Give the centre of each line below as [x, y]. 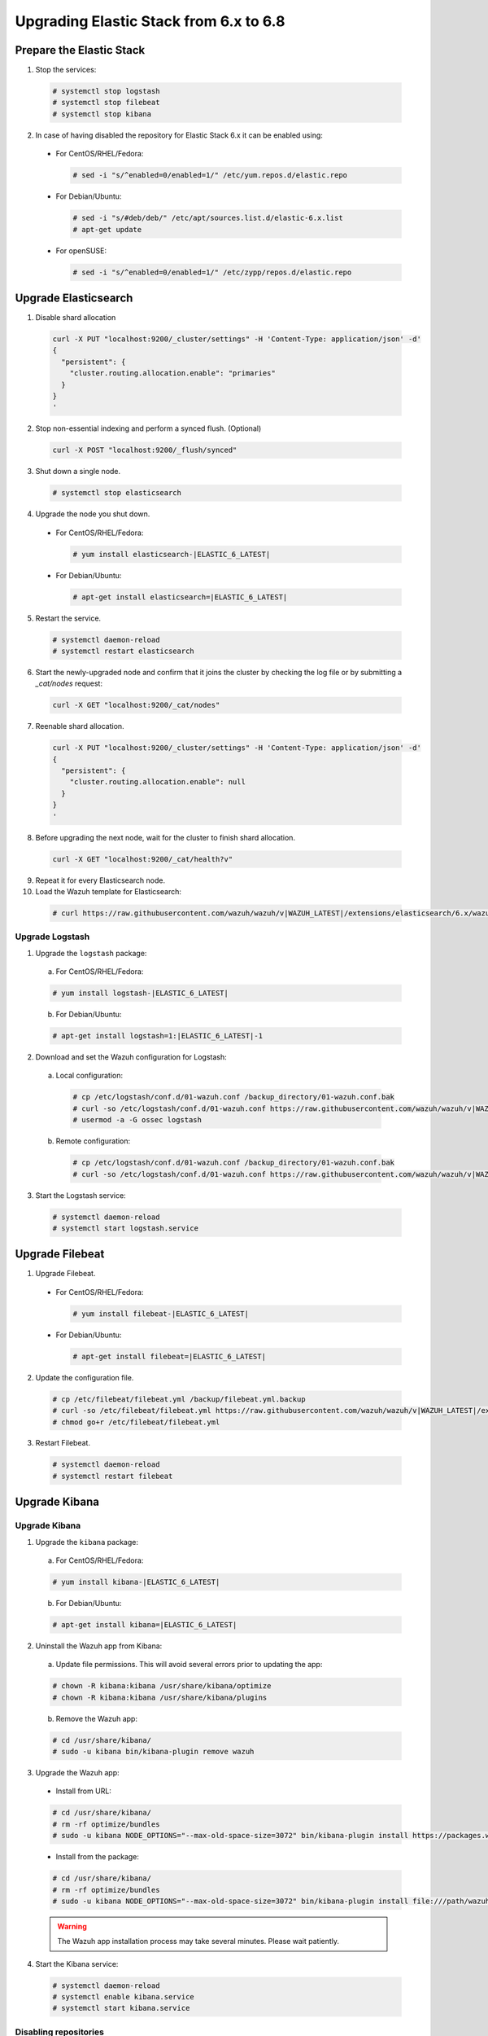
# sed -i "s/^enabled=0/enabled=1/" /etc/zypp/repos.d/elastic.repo [212, 272]
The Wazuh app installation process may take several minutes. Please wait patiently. [198, 1942]
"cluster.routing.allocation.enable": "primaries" [172, 373]
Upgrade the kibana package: [87, 1542]
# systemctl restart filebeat [113, 1476]
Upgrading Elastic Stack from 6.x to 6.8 [150, 21]
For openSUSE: [81, 250]
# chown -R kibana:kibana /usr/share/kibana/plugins [160, 1697]
